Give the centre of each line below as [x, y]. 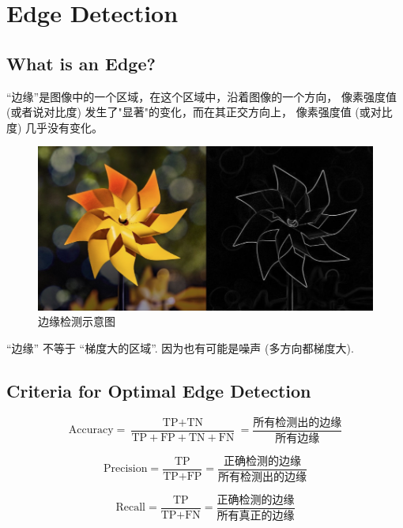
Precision [125, 469]
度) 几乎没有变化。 [55, 127]
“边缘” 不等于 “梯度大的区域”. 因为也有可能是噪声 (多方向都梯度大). [180, 348]
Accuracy [91, 430]
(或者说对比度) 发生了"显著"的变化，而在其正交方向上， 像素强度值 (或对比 [200, 112]
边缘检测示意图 [77, 321]
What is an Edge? [81, 63]
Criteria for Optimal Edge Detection [159, 391]
